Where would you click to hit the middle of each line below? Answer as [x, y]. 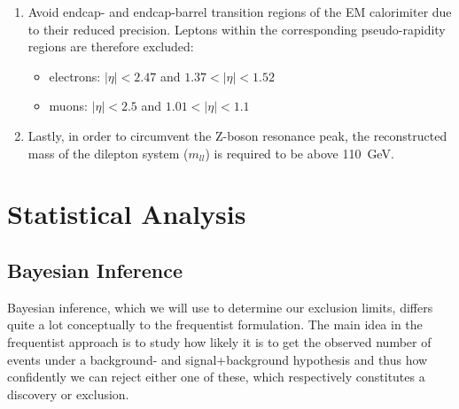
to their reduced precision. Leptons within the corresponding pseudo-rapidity [237, 29]
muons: [68, 106]
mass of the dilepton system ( [108, 153]
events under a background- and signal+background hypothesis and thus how [218, 359]
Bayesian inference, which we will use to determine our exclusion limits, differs [220, 307]
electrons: [75, 76]
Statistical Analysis [127, 214]
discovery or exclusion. [68, 394]
